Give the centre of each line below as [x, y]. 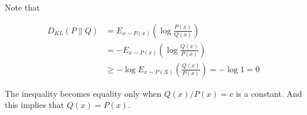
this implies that [35, 105]
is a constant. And [269, 93]
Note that [22, 7]
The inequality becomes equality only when [83, 93]
